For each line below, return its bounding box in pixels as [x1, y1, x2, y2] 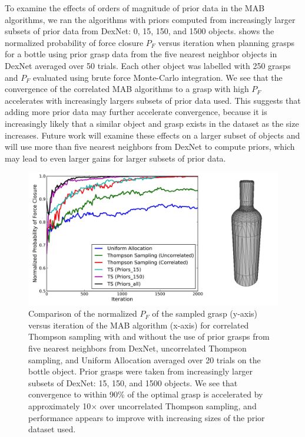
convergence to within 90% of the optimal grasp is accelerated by [28, 388, 263, 400]
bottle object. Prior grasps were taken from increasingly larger [28, 365, 253, 377]
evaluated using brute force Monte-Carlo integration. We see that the [32, 71, 283, 83]
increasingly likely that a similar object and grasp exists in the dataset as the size [5, 117, 299, 129]
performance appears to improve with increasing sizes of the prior [28, 411, 265, 423]
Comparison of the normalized [28, 307, 137, 320]
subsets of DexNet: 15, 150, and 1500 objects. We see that [28, 376, 238, 389]
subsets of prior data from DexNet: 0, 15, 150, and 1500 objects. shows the [5, 25, 274, 37]
